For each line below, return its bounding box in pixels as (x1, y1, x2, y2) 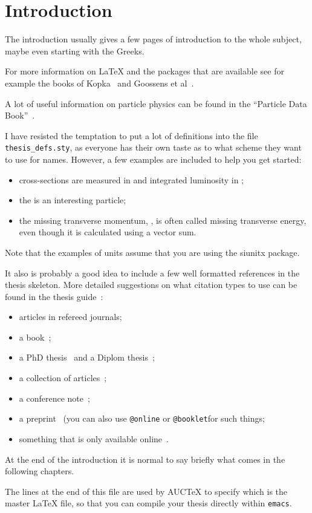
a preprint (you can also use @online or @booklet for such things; (19, 412, 265, 425)
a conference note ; (19, 391, 90, 404)
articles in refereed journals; (19, 310, 122, 323)
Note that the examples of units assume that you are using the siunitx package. (5, 246, 300, 258)
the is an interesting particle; (19, 194, 126, 206)
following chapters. (5, 465, 74, 477)
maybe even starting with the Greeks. (5, 44, 145, 57)
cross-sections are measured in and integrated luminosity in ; (19, 173, 244, 186)
